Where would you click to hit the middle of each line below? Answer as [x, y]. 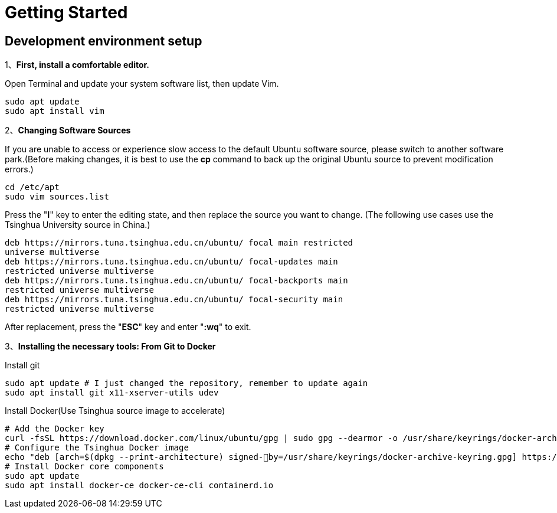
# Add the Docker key [55, 429]
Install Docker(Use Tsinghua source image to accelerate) [115, 411]
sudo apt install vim [55, 111]
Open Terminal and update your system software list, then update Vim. [142, 84]
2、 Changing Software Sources [68, 130]
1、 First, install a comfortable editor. [77, 65]
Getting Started [66, 12]
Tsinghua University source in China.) [78, 225]
